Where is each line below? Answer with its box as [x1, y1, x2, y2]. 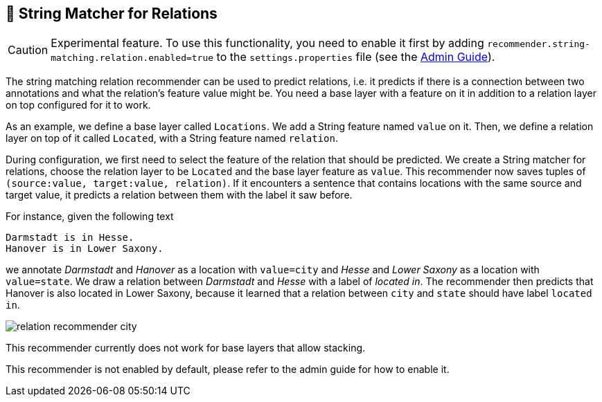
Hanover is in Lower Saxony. [6, 243, 163, 255]
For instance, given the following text [6, 210, 174, 223]
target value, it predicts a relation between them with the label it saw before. [6, 189, 353, 201]
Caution [8, 43, 48, 57]
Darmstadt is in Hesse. [6, 232, 134, 244]
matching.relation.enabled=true [51, 53, 214, 64]
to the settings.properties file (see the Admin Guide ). [216, 50, 495, 64]
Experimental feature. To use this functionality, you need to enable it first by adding [51, 36, 484, 51]
